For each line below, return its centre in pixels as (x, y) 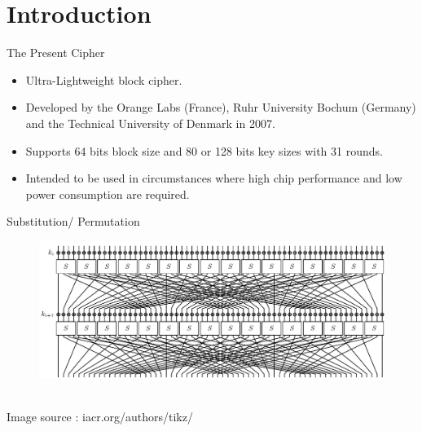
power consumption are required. (108, 194)
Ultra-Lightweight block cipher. (104, 79)
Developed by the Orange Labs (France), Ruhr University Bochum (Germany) (221, 107)
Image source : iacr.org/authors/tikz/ (100, 416)
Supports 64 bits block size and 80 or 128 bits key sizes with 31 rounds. (204, 150)
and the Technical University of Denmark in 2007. (150, 123)
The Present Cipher (56, 53)
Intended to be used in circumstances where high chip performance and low (214, 178)
